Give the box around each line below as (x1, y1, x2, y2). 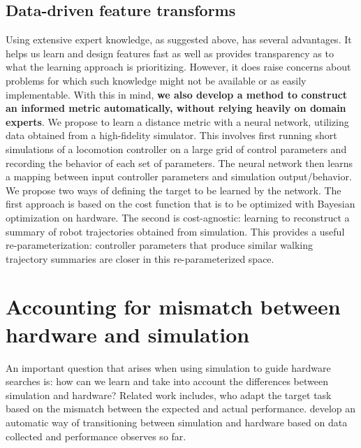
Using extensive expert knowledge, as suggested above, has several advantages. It (6, 32, 352, 47)
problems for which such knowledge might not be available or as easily (6, 73, 307, 87)
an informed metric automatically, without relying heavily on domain (6, 101, 346, 115)
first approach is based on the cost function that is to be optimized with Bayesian (6, 196, 355, 211)
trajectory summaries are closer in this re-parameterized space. (6, 251, 274, 266)
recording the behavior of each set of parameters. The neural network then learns (6, 155, 353, 170)
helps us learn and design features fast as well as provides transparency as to (6, 45, 334, 60)
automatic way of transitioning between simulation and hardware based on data (6, 414, 348, 429)
